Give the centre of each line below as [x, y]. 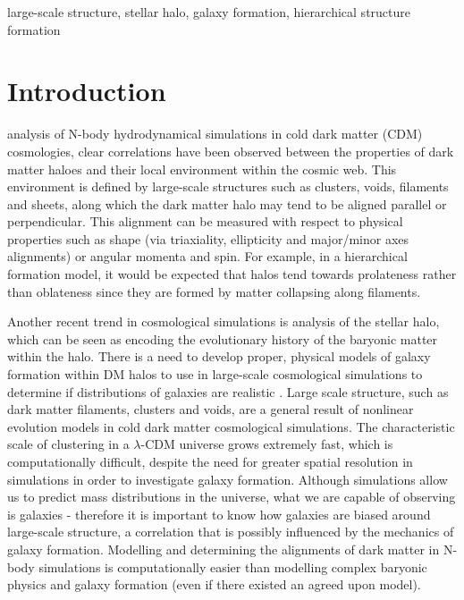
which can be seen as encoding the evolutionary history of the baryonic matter [223, 338]
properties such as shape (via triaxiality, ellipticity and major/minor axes [208, 238]
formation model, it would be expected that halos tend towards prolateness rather [232, 274]
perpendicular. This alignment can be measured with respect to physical [205, 221]
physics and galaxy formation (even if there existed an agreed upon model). [214, 584]
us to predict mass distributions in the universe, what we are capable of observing [232, 497]
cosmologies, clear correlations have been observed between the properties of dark [231, 151]
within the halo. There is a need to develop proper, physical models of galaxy [219, 356]
